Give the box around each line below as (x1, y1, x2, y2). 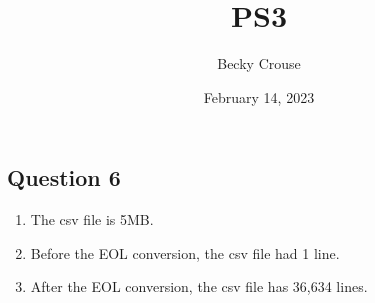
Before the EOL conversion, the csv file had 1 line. (30, 242, 340, 263)
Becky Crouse (217, 53, 301, 74)
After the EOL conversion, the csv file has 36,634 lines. (30, 276, 368, 297)
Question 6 (7, 162, 121, 193)
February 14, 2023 (203, 86, 315, 107)
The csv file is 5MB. (30, 209, 154, 230)
